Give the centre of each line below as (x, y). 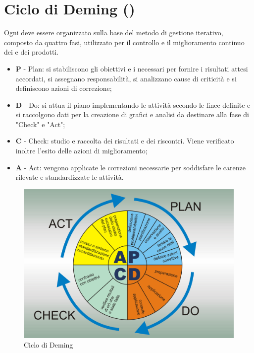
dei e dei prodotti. (31, 52)
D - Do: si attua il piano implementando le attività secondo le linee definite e (133, 105)
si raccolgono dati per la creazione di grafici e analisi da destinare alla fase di (132, 114)
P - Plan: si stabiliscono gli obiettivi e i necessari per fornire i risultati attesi (132, 68)
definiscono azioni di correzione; (64, 88)
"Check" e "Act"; (40, 124)
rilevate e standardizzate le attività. (70, 177)
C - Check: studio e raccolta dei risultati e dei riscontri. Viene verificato (125, 141)
